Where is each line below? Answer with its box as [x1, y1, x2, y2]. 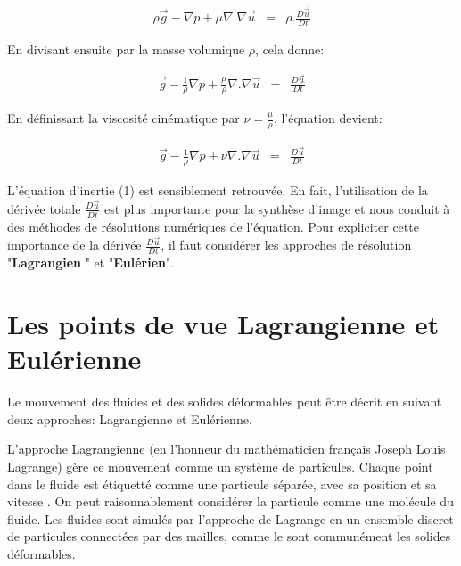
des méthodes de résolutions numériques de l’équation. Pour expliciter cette [7, 217, 419, 235]
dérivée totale [7, 199, 81, 217]
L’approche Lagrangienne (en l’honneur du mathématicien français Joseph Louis [7, 439, 446, 458]
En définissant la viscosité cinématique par [7, 109, 240, 127]
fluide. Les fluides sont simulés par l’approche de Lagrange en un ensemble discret [7, 509, 454, 528]
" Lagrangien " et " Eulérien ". [7, 253, 175, 272]
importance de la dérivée [7, 235, 142, 254]
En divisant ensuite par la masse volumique [7, 39, 245, 58]
